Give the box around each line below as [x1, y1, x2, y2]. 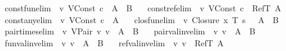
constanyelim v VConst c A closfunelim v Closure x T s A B [4, 13, 279, 26]
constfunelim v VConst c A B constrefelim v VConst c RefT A [4, 2, 281, 14]
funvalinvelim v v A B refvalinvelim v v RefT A [4, 36, 224, 49]
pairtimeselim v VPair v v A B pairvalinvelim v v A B [4, 25, 256, 37]
